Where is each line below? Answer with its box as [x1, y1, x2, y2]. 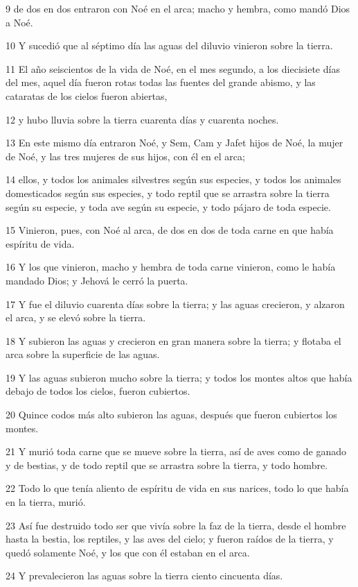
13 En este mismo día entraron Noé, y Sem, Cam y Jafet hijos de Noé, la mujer [6, 135, 343, 150]
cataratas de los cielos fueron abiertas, [6, 88, 168, 103]
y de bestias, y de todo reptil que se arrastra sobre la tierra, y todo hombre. [6, 457, 328, 472]
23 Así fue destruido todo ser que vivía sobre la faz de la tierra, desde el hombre [6, 518, 346, 532]
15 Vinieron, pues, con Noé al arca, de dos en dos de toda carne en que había [6, 223, 334, 237]
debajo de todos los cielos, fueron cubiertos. [6, 384, 190, 398]
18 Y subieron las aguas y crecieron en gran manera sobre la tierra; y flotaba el [6, 333, 341, 348]
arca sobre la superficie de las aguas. [6, 347, 160, 361]
